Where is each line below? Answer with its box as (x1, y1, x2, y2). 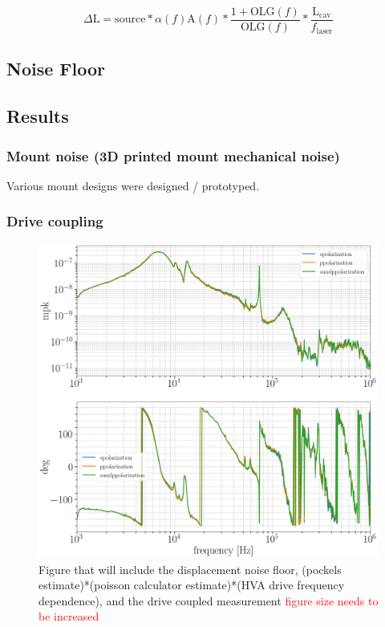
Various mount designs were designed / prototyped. (6, 177, 260, 193)
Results (6, 104, 69, 128)
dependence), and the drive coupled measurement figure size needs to (38, 592, 379, 609)
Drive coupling (6, 211, 103, 231)
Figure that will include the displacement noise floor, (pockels (38, 560, 342, 577)
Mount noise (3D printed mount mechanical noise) (6, 145, 340, 165)
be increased (38, 608, 99, 625)
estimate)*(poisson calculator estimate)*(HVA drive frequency (38, 576, 345, 593)
